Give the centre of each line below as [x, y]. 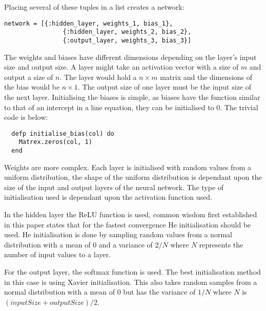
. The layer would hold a [98, 77]
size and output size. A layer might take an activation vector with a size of [121, 67]
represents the [221, 244]
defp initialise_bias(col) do [63, 133]
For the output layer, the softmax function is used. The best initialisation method [132, 272]
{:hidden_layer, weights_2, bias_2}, [127, 32]
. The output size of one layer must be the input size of [165, 87]
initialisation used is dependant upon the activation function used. [108, 197]
